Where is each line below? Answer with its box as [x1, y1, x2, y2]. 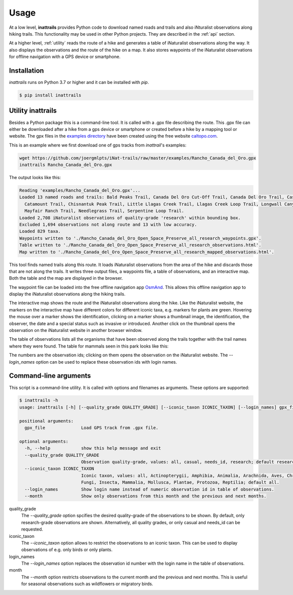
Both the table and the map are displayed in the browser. [9, 275, 123, 281]
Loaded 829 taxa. [19, 228, 61, 234]
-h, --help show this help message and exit [24, 446, 161, 451]
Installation [9, 66, 44, 75]
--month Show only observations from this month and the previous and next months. [24, 493, 267, 499]
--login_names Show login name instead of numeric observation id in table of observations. [24, 486, 274, 492]
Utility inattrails [9, 106, 57, 115]
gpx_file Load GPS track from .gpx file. [24, 425, 159, 431]
